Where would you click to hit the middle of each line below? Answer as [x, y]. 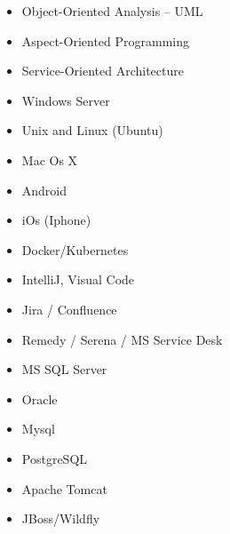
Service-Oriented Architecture [103, 71]
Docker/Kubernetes [75, 249]
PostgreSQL [55, 458]
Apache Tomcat [64, 488]
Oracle [40, 399]
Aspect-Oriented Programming [106, 40]
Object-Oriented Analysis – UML [112, 11]
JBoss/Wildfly [61, 518]
